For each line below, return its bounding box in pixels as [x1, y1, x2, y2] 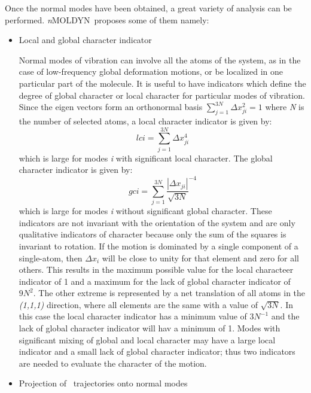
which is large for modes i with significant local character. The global [19, 151, 273, 164]
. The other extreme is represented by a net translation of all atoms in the [33, 287, 306, 299]
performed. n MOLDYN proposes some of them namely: [5, 13, 209, 26]
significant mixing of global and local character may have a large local [19, 333, 276, 346]
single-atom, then [19, 251, 83, 264]
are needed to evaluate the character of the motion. [19, 357, 207, 369]
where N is [265, 100, 304, 113]
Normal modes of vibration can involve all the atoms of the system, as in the [19, 53, 301, 66]
